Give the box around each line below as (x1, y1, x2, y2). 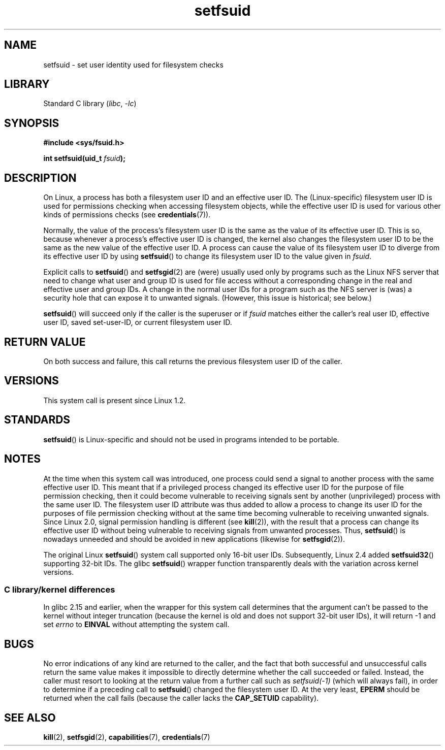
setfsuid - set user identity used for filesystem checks (43, 60, 224, 69)
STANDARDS (4, 413, 71, 427)
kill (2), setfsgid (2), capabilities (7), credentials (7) (43, 732, 210, 741)
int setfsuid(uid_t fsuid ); (43, 154, 125, 163)
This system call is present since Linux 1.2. (43, 396, 186, 405)
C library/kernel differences (4, 584, 115, 595)
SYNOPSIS (4, 116, 59, 129)
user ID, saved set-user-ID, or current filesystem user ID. (43, 318, 232, 327)
